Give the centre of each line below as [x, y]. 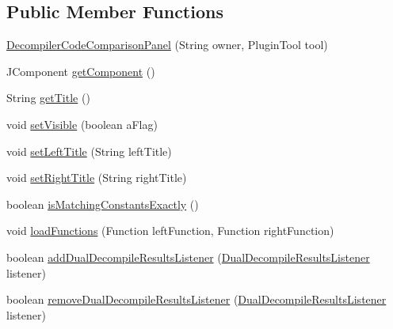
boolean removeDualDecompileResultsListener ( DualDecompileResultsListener [196, 299]
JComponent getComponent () [81, 71]
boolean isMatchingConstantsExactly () [103, 204]
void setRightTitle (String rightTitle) [97, 178]
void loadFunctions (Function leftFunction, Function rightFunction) [170, 231]
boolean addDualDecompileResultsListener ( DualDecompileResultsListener [188, 257]
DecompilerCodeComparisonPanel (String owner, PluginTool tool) [167, 45]
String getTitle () [48, 98]
